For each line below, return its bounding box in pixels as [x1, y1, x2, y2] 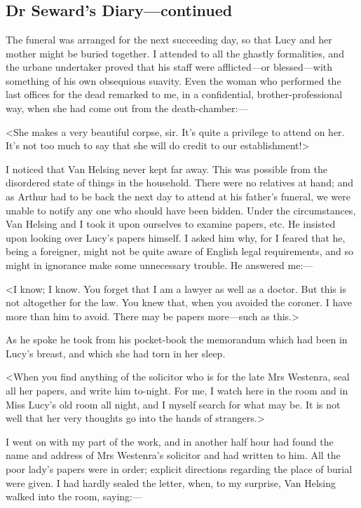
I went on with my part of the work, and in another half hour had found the [6, 434, 334, 448]
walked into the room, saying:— [6, 489, 142, 504]
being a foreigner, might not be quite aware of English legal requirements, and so [6, 244, 354, 259]
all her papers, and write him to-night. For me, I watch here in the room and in [6, 383, 348, 398]
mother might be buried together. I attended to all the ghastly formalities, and [6, 46, 344, 60]
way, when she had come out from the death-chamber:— [6, 100, 248, 115]
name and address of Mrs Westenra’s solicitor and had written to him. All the [6, 448, 341, 462]
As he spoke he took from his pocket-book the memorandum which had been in [6, 332, 348, 347]
